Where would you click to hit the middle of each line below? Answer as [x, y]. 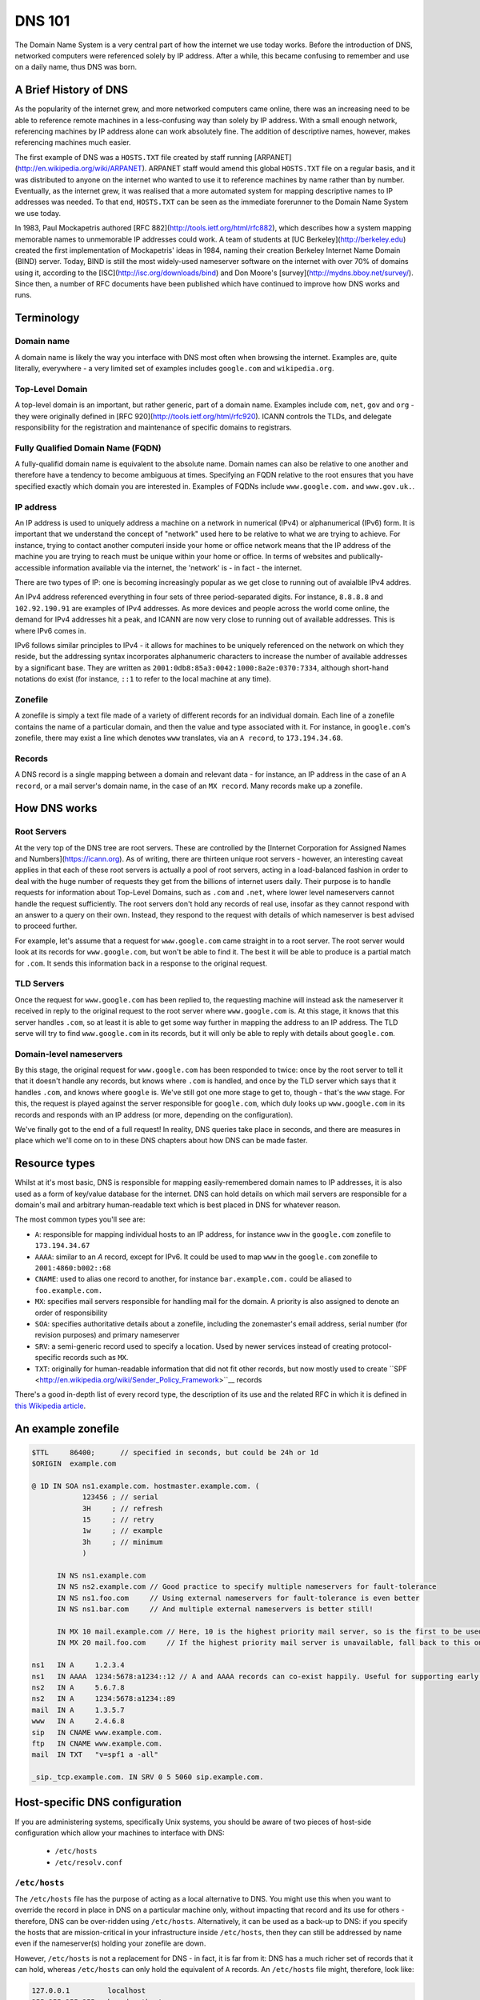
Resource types [55, 1164]
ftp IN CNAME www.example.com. [97, 1743]
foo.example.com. [69, 1290]
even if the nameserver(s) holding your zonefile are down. [110, 1943]
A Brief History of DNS [71, 90]
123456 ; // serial [120, 1497]
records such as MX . [96, 1358]
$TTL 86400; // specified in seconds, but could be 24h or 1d [175, 1452]
